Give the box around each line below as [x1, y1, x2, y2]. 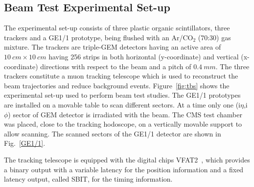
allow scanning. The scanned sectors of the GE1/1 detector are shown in [4, 128, 221, 138]
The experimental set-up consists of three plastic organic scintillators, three [4, 23, 230, 33]
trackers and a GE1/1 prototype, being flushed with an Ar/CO [4, 32, 193, 42]
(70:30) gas [198, 32, 231, 42]
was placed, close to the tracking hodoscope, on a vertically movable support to [4, 119, 242, 129]
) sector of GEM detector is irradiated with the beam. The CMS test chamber [8, 109, 242, 119]
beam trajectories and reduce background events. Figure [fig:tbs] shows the [4, 80, 230, 90]
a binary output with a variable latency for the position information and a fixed [4, 164, 244, 174]
